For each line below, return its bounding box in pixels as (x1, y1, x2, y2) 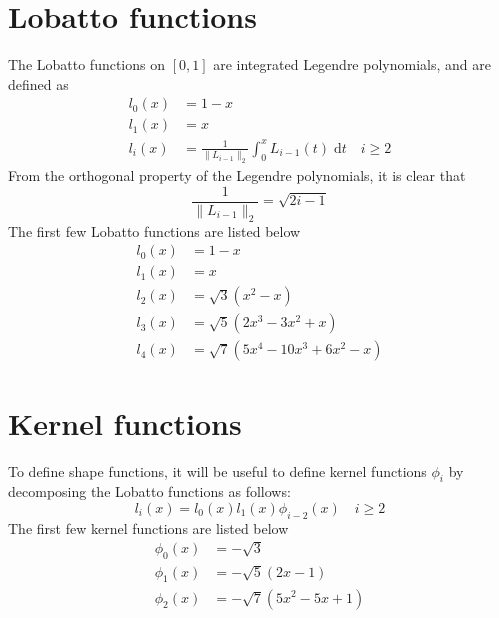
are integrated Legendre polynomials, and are (213, 54, 491, 75)
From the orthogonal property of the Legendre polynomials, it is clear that (8, 165, 466, 186)
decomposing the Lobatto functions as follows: (8, 481, 291, 502)
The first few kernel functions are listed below (8, 517, 289, 538)
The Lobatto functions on (8, 54, 166, 75)
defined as (8, 73, 69, 94)
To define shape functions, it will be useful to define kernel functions (8, 460, 427, 481)
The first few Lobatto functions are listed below (8, 220, 301, 241)
